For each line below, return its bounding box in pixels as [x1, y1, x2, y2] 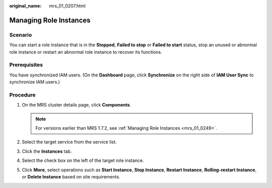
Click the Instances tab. [22, 148, 72, 154]
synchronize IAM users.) [9, 79, 60, 85]
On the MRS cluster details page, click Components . [22, 102, 131, 108]
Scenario [9, 31, 32, 38]
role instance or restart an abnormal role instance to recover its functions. [9, 49, 162, 55]
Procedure [9, 91, 36, 98]
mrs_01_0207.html [49, 3, 86, 9]
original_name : [9, 3, 42, 9]
